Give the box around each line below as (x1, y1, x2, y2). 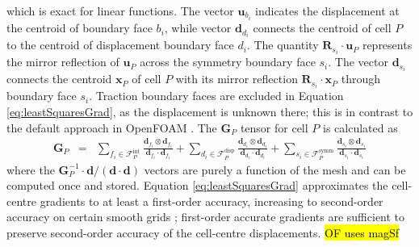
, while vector (164, 19, 232, 36)
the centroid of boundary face (6, 19, 153, 36)
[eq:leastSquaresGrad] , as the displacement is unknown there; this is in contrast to (6, 103, 413, 120)
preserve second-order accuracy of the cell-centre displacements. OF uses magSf (6, 224, 400, 241)
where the (6, 161, 55, 178)
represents (362, 36, 413, 53)
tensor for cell (240, 119, 308, 136)
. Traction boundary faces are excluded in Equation (89, 87, 344, 104)
